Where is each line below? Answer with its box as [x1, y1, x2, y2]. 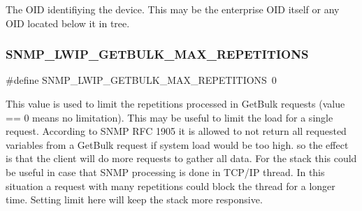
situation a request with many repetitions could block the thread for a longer [6, 178, 335, 193]
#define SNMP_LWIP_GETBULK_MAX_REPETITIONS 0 [6, 73, 277, 87]
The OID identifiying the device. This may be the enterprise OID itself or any [6, 2, 340, 16]
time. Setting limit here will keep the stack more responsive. [6, 192, 263, 207]
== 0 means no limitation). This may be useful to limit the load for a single [6, 110, 333, 124]
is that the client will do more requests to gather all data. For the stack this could [6, 151, 357, 166]
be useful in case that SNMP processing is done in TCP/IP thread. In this [6, 164, 325, 179]
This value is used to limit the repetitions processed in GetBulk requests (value [6, 96, 345, 110]
